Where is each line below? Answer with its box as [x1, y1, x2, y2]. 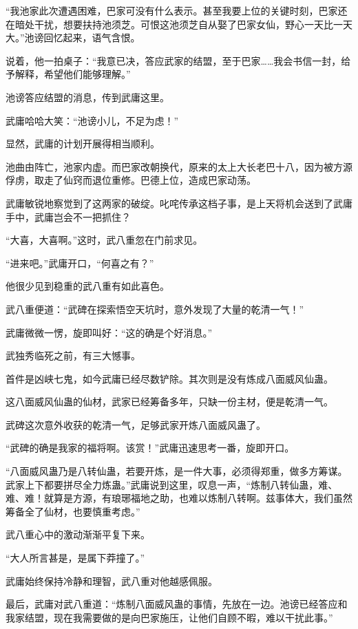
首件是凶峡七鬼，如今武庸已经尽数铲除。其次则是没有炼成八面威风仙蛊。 [6, 371, 333, 385]
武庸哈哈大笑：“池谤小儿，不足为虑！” [6, 113, 179, 127]
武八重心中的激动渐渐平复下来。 [6, 527, 150, 542]
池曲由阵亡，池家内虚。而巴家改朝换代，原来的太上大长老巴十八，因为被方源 [6, 159, 352, 173]
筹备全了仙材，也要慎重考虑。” [6, 504, 140, 518]
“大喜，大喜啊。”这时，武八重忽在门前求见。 [6, 233, 203, 247]
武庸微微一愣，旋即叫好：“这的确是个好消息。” [6, 325, 213, 339]
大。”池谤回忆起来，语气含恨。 [6, 30, 140, 45]
